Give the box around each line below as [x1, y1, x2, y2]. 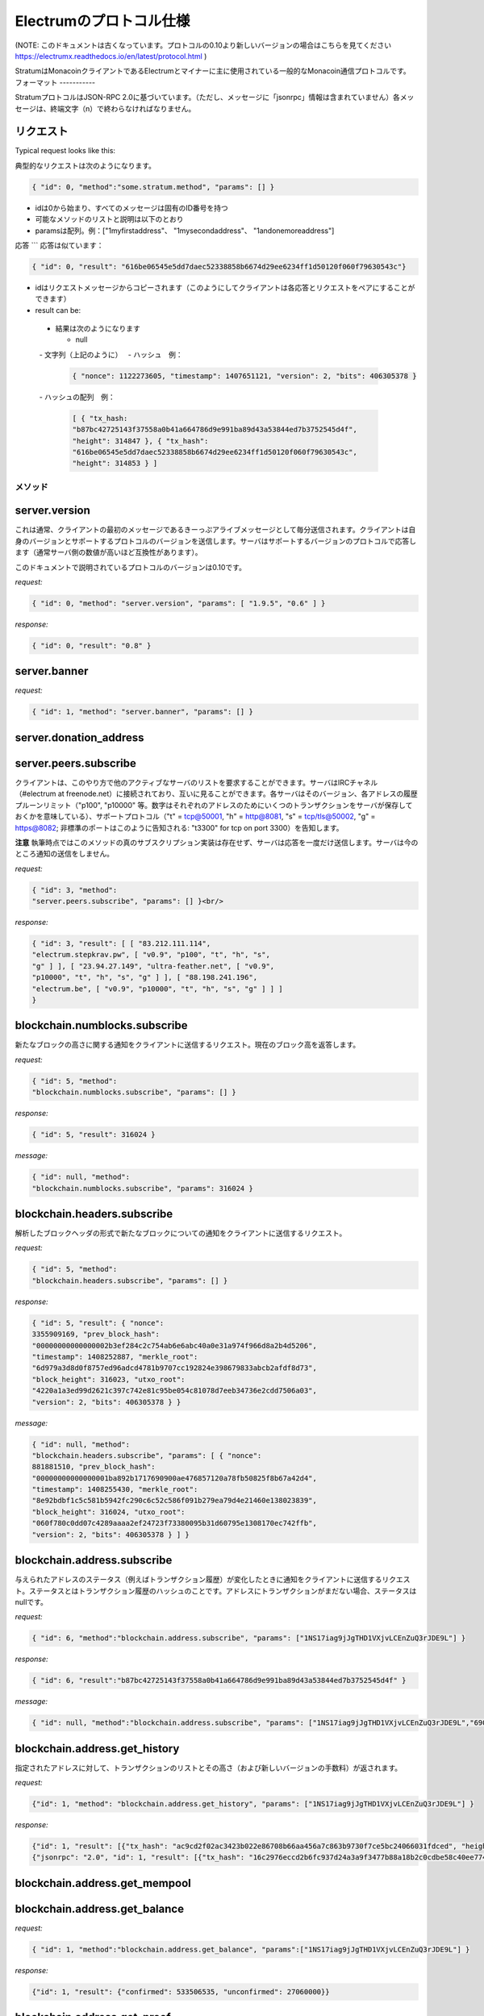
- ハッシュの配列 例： [39, 392, 116, 402]
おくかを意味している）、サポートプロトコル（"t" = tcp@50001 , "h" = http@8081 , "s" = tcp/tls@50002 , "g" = [15, 811, 376, 822]
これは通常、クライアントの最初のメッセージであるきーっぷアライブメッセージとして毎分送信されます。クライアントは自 [15, 525, 416, 535]
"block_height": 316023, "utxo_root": [31, 1375, 186, 1384]
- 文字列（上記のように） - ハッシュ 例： [39, 349, 183, 359]
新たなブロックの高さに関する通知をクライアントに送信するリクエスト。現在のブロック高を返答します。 [15, 1040, 361, 1050]
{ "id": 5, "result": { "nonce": [31, 1318, 165, 1327]
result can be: [35, 305, 81, 314]
